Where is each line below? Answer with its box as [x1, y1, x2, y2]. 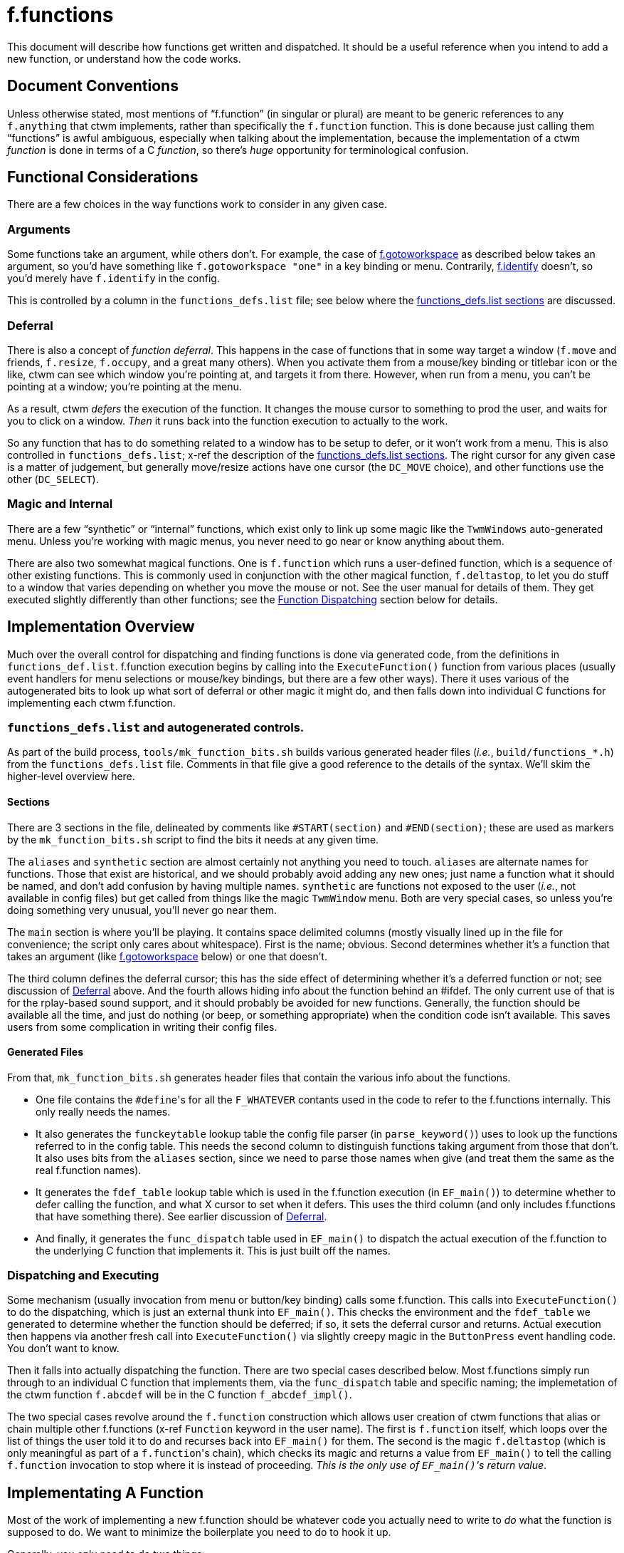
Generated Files [7, 1046, 83, 1059]
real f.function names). [36, 1163, 142, 1176]
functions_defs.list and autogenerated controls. [7, 720, 305, 734]
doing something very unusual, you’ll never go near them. [7, 903, 277, 916]
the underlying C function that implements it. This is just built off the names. [36, 1244, 391, 1257]
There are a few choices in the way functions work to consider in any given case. [7, 198, 387, 211]
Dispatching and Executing [7, 1268, 159, 1283]
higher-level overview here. [7, 770, 135, 783]
